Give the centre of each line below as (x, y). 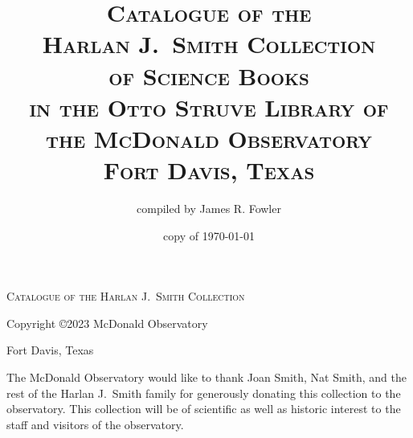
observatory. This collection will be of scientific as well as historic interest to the (204, 409)
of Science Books (209, 75)
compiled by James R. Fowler (209, 209)
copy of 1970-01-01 (209, 235)
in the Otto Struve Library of (209, 106)
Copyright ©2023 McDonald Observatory (107, 323)
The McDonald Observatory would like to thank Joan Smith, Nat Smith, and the (206, 377)
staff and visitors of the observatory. (95, 424)
